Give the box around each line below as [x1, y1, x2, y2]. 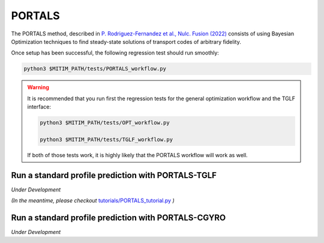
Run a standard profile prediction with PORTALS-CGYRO [11, 212, 226, 223]
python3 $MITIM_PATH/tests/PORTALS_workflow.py [23, 65, 166, 72]
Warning [27, 84, 49, 91]
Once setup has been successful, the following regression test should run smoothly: [11, 49, 219, 56]
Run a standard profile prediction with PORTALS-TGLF [11, 170, 217, 180]
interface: [27, 103, 51, 110]
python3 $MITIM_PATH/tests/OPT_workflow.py [40, 119, 170, 126]
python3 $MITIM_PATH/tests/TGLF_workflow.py [40, 136, 173, 143]
